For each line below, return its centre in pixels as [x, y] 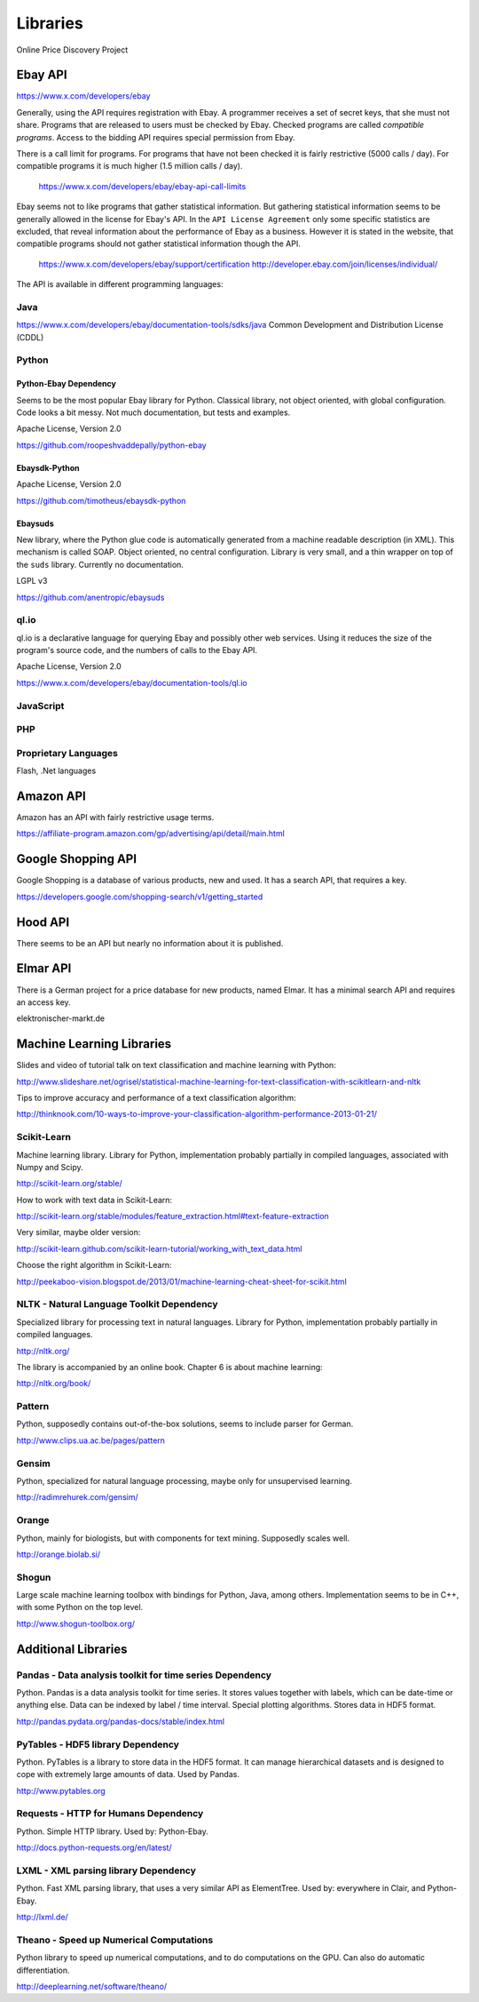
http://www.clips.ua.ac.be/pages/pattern [91, 1440]
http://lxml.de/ [42, 1917]
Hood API [43, 922]
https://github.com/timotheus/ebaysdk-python [101, 500]
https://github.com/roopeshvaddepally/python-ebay [112, 445]
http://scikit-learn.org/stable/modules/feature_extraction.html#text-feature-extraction [173, 1216]
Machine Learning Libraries [94, 1044]
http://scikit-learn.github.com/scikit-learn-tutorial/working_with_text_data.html [159, 1248]
